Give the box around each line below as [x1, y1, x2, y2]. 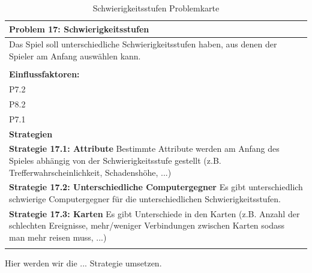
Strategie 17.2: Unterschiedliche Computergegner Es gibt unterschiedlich [9, 181, 303, 193]
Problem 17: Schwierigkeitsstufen [9, 22, 149, 35]
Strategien [9, 127, 53, 140]
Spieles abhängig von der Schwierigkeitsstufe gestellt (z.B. [9, 154, 221, 166]
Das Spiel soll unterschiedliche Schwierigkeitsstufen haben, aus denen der [9, 38, 277, 50]
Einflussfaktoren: [9, 68, 80, 80]
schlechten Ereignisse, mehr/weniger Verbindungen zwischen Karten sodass [9, 219, 285, 232]
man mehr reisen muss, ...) [9, 231, 107, 243]
